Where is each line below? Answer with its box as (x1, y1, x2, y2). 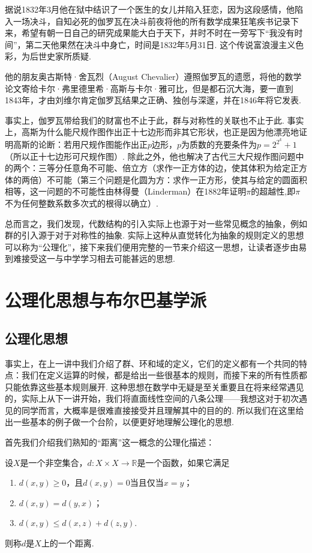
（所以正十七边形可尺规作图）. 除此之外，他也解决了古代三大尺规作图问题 (5, 150, 296, 162)
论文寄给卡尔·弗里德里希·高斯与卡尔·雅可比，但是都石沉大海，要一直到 (5, 82, 293, 94)
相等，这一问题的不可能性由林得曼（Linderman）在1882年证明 (5, 185, 247, 198)
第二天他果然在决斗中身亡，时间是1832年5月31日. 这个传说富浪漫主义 (25, 38, 296, 50)
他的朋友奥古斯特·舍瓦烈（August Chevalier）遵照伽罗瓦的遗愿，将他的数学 (5, 70, 302, 82)
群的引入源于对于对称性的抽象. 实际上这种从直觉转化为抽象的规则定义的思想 (5, 229, 304, 241)
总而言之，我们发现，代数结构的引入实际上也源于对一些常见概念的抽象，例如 (5, 217, 307, 229)
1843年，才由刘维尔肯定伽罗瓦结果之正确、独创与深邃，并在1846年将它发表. (5, 94, 301, 106)
